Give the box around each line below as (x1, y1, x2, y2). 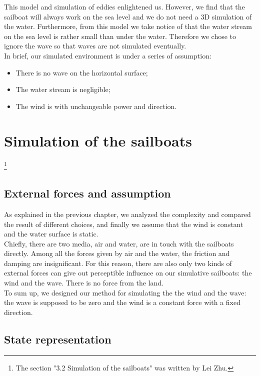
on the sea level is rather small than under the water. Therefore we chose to (4, 30, 236, 41)
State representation (4, 331, 111, 346)
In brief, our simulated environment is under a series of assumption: (4, 50, 211, 60)
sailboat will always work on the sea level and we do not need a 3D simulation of (4, 11, 252, 21)
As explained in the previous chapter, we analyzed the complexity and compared (4, 208, 251, 219)
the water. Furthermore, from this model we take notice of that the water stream (4, 21, 252, 31)
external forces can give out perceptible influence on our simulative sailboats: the (4, 267, 252, 278)
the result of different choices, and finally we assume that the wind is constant (4, 218, 243, 229)
